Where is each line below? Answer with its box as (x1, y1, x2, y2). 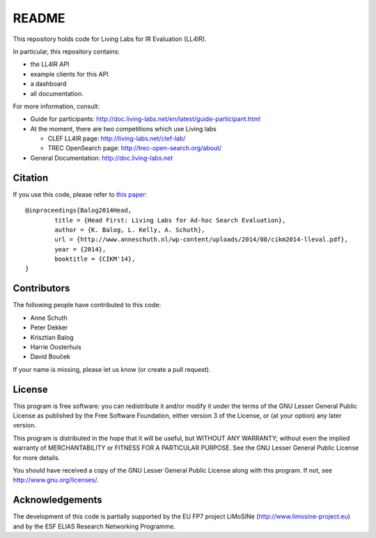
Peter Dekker (30, 323, 68, 332)
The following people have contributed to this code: (13, 301, 162, 309)
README (13, 10, 65, 26)
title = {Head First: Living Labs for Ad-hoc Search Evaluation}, (54, 216, 286, 224)
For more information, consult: (13, 101, 100, 111)
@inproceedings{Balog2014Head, (25, 206, 132, 215)
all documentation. (30, 89, 84, 97)
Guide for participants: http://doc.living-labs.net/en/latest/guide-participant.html (30, 115, 261, 123)
